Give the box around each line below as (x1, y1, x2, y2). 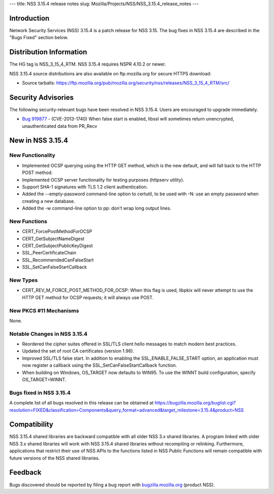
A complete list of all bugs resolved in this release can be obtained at (9, 400, 154, 406)
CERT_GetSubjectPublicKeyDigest (22, 243, 93, 249)
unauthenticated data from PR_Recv (22, 123, 97, 129)
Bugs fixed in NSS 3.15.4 (9, 389, 71, 396)
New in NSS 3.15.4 (9, 136, 68, 145)
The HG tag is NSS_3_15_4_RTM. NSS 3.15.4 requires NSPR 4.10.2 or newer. (9, 61, 166, 67)
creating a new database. (22, 198, 76, 204)
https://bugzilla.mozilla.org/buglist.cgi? (154, 400, 236, 406)
